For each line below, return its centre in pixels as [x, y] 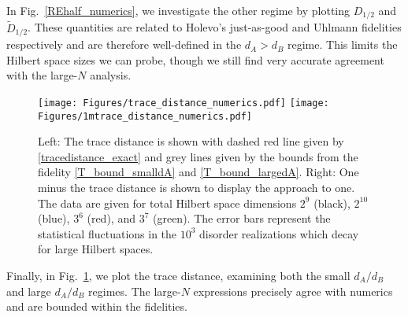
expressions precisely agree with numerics [293, 291]
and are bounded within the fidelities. [97, 306]
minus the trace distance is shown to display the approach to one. [197, 187]
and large [29, 291]
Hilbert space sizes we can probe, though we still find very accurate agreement [195, 59]
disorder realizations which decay [279, 233]
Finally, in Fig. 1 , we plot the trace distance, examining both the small [178, 275]
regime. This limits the [343, 44]
